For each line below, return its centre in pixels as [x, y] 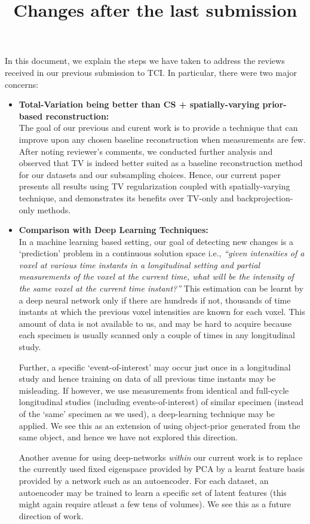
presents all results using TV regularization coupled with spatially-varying [154, 186]
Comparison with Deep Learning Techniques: [113, 230]
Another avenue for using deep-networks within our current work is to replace [161, 457]
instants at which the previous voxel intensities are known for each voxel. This [162, 312]
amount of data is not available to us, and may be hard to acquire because [155, 323]
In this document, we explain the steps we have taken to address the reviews [145, 61]
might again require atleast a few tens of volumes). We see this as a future [155, 504]
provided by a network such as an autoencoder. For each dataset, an [144, 480]
